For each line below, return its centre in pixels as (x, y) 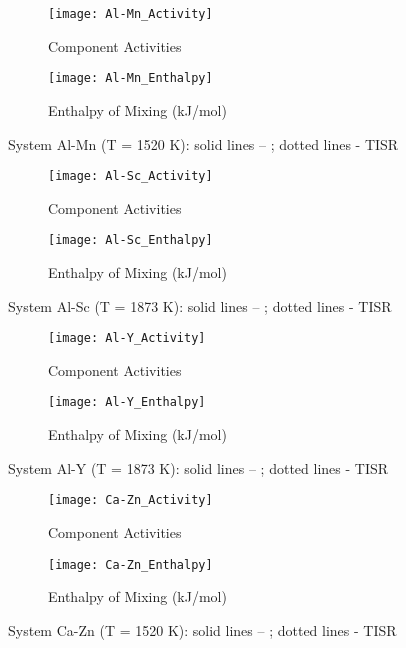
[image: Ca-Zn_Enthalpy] (130, 564)
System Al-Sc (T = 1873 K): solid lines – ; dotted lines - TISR (200, 305)
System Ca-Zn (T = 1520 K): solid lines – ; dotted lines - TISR (202, 629)
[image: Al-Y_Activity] (127, 338)
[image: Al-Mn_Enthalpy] (130, 78)
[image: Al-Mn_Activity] (130, 14)
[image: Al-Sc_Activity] (130, 176)
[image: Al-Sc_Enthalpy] (130, 240)
